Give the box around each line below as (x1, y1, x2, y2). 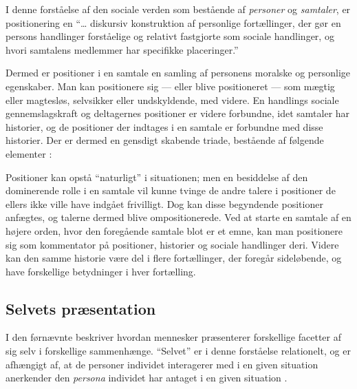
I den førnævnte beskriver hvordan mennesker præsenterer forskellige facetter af (6, 330, 341, 344)
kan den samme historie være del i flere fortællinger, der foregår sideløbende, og (6, 251, 342, 265)
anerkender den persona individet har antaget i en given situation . (6, 370, 288, 385)
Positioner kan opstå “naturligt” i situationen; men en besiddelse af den (6, 169, 308, 184)
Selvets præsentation (6, 297, 156, 319)
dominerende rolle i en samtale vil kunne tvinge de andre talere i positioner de (6, 183, 336, 198)
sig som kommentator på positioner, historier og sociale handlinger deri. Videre (6, 237, 339, 251)
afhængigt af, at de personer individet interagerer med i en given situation (6, 357, 318, 371)
